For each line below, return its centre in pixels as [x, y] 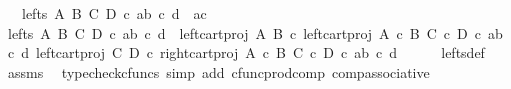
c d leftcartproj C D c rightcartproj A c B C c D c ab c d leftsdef [246, 52]
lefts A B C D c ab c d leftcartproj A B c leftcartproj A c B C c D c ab [255, 32]
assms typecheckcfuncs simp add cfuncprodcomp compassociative [218, 71]
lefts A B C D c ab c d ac [114, 13]
